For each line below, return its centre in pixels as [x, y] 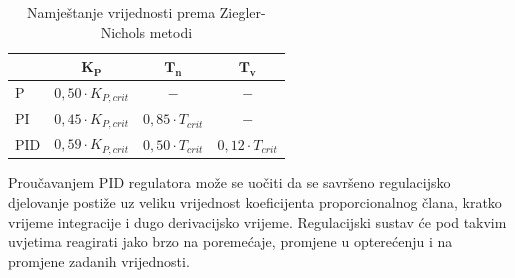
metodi [171, 31]
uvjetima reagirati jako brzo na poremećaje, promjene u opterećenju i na [230, 241]
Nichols [123, 31]
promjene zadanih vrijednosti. [99, 260]
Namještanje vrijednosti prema [121, 12]
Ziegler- [242, 12]
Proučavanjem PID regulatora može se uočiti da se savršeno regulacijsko [229, 182]
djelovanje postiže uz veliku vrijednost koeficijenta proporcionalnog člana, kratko [255, 201]
